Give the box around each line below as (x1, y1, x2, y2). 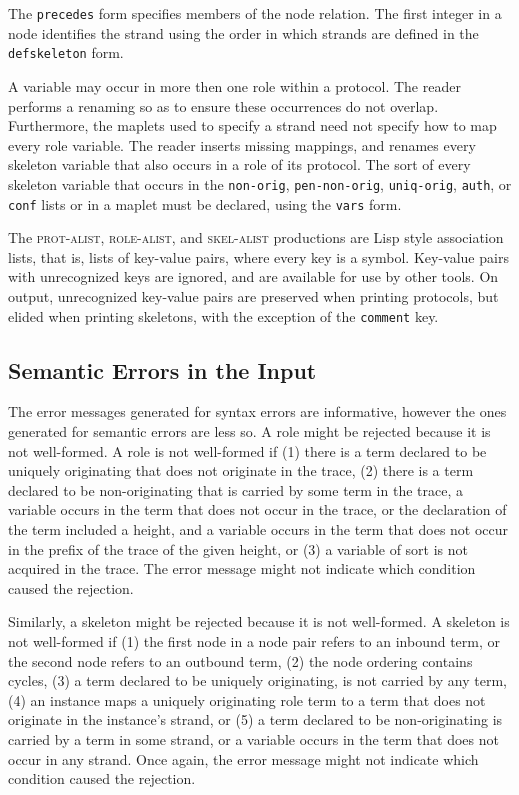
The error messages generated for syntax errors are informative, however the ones (8, 401, 507, 422)
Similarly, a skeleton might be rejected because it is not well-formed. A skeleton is (8, 611, 510, 632)
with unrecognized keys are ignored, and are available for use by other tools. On (8, 266, 499, 287)
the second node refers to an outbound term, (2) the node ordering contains (8, 650, 473, 671)
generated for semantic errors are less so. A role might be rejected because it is (8, 421, 491, 442)
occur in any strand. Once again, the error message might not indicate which (8, 748, 479, 769)
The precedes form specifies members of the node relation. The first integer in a (8, 3, 502, 23)
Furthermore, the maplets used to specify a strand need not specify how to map (8, 115, 497, 136)
